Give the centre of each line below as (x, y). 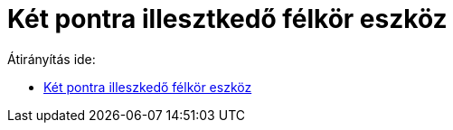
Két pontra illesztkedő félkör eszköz (227, 19)
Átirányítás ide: (52, 59)
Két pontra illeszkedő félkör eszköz (148, 87)
